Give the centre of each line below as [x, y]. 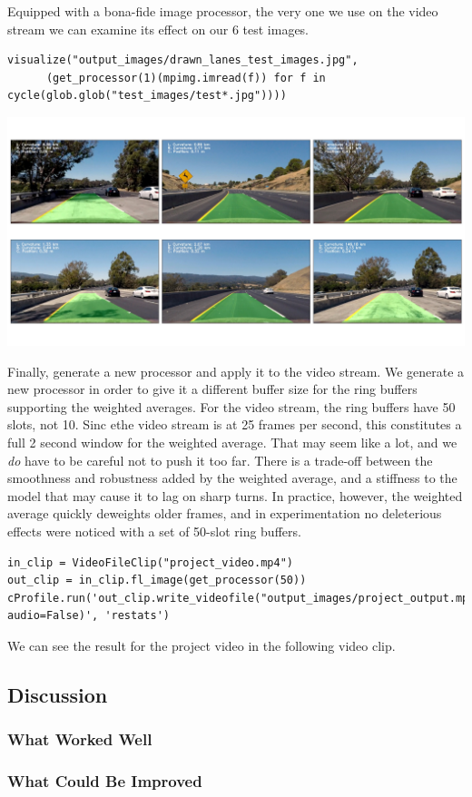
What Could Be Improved [105, 781]
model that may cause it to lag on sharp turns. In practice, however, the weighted [235, 495]
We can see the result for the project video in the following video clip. [202, 645]
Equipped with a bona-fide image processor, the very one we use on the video [223, 11]
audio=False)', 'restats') [88, 616]
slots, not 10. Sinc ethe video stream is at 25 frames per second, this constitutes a [235, 424]
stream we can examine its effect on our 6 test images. [158, 29]
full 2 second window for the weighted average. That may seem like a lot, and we [232, 442]
